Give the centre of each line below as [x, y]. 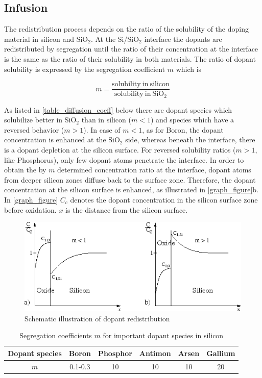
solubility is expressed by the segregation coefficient [85, 69]
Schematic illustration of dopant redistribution [97, 318]
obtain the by [25, 170]
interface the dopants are [183, 39]
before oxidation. [30, 209]
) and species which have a [192, 120]
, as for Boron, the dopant [183, 129]
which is [189, 69]
